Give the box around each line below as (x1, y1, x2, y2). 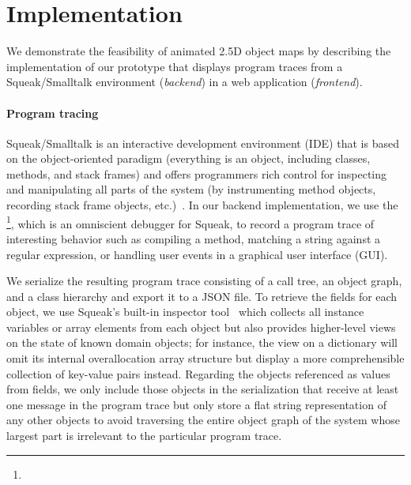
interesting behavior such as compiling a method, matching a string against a (6, 230, 381, 246)
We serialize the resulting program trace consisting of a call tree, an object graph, (6, 273, 402, 289)
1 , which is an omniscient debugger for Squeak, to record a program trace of (6, 212, 375, 231)
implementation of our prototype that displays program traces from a (6, 58, 343, 74)
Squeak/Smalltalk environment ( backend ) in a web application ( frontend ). (6, 73, 363, 90)
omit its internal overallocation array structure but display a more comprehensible (6, 350, 405, 367)
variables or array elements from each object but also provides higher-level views (6, 318, 396, 335)
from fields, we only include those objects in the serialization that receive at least (6, 381, 399, 397)
